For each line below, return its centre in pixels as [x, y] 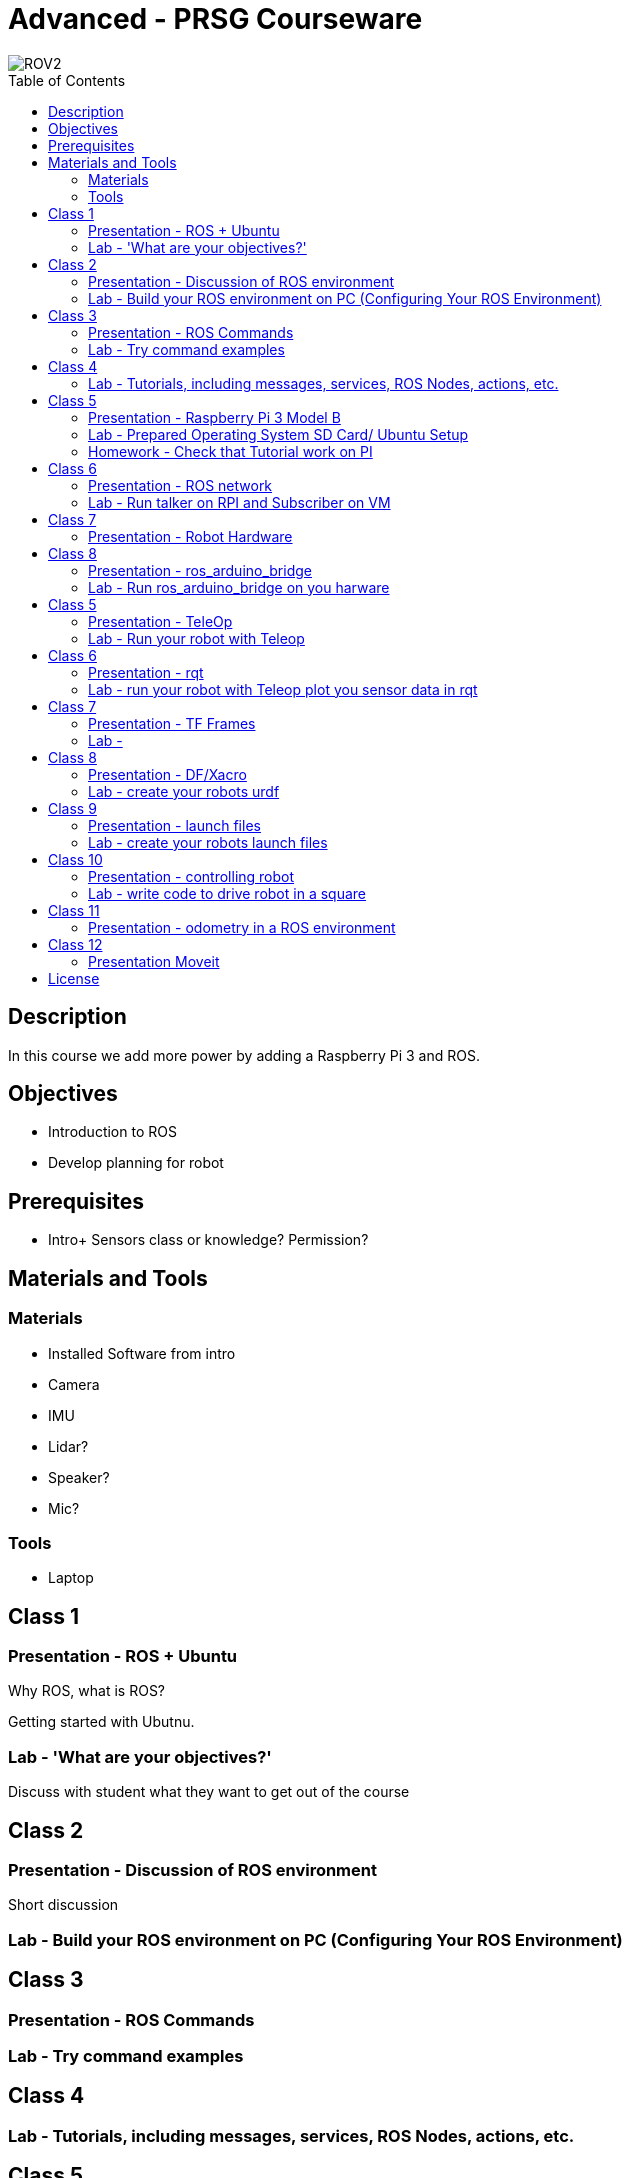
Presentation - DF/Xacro [167, 774]
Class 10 [75, 859]
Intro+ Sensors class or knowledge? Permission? [208, 1240]
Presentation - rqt [146, 672]
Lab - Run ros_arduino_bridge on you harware [239, 587]
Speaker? [79, 1477]
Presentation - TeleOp [160, 621]
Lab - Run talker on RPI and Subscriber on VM [239, 502]
